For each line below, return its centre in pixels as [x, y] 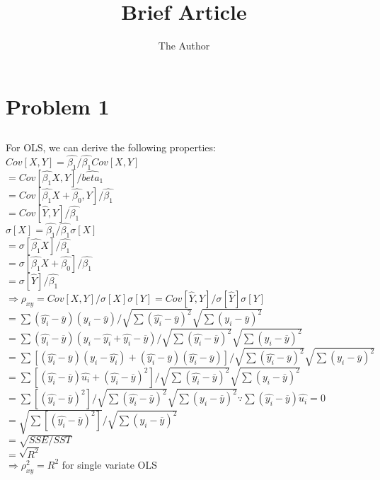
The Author [184, 46]
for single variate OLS [109, 464]
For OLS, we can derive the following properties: [111, 147]
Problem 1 [58, 106]
